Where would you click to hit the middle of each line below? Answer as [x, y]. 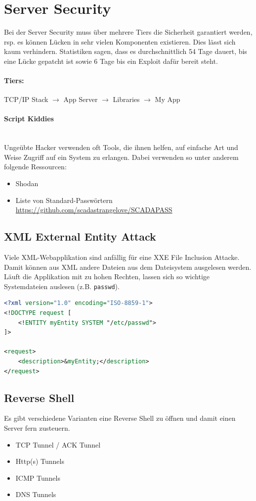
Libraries [126, 99]
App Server [81, 99]
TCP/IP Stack [26, 99]
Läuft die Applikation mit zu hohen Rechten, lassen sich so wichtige [107, 276]
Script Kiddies [29, 119]
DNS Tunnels [36, 494]
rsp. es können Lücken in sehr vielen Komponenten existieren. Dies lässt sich [120, 41]
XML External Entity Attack [80, 236]
